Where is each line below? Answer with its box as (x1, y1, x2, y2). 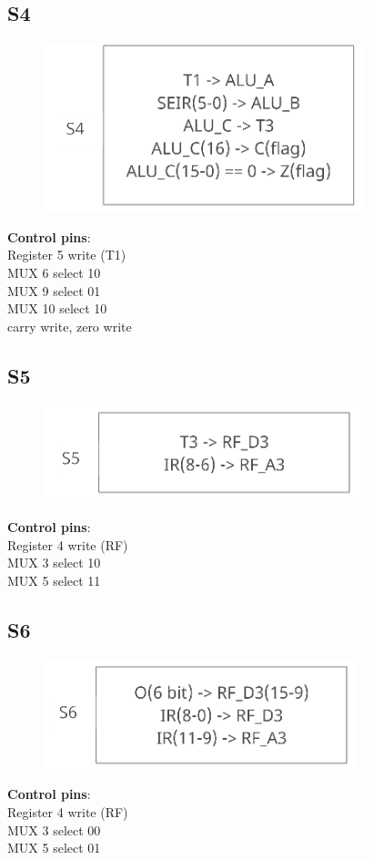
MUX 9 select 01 (7, 281, 101, 300)
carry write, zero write (7, 316, 132, 335)
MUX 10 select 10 (7, 299, 107, 318)
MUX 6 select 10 (7, 262, 101, 282)
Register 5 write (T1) (7, 245, 126, 264)
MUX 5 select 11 (7, 570, 101, 589)
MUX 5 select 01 (7, 838, 101, 857)
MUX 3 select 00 (7, 820, 101, 839)
